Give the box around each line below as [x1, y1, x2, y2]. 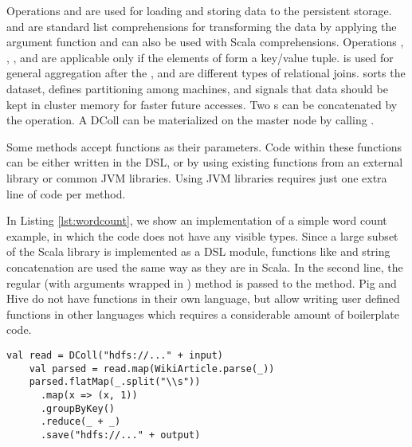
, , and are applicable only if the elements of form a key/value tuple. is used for [6, 49, 394, 65]
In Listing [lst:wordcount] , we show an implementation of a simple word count [6, 212, 387, 229]
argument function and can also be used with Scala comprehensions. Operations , [6, 33, 404, 50]
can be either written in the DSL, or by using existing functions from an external [6, 154, 403, 171]
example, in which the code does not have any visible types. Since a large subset [6, 227, 398, 244]
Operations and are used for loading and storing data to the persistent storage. [6, 2, 392, 18]
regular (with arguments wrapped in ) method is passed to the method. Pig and [6, 274, 397, 291]
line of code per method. [6, 185, 126, 202]
